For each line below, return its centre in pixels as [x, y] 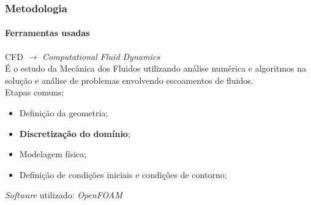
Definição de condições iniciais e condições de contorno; [123, 174]
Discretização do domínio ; [75, 133]
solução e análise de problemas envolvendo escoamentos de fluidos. [129, 80]
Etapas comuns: [35, 92]
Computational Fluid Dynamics [101, 56]
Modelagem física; [53, 154]
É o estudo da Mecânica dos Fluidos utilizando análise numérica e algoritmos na [156, 68]
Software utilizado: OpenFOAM [64, 195]
